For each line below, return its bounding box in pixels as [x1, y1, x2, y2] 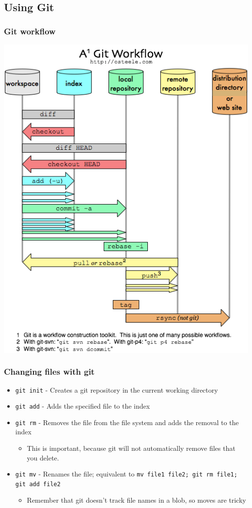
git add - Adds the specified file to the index [15, 401, 150, 411]
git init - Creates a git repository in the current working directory [15, 384, 218, 395]
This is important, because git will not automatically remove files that [27, 443, 236, 453]
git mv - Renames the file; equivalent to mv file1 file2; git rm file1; [15, 469, 237, 479]
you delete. [27, 452, 59, 462]
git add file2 [15, 480, 61, 488]
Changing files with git [4, 365, 95, 378]
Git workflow [4, 25, 56, 37]
